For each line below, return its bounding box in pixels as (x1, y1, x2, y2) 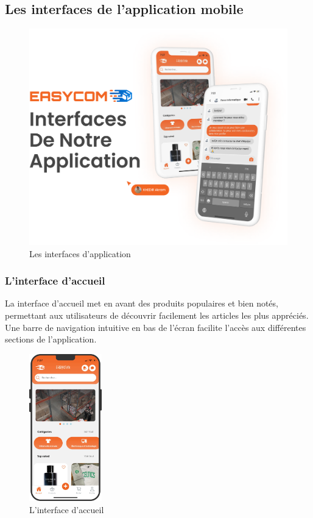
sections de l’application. (5, 333, 97, 346)
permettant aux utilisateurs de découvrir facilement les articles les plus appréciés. (5, 309, 309, 322)
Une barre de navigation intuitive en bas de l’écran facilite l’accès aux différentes (5, 321, 306, 333)
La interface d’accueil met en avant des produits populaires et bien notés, (5, 297, 278, 310)
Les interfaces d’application (29, 247, 131, 260)
